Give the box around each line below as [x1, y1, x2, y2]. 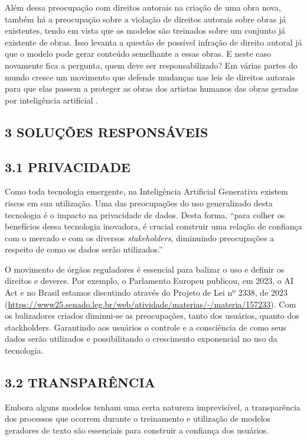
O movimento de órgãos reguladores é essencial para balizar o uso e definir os [5, 263, 285, 275]
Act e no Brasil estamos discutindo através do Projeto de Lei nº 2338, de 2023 [5, 286, 288, 299]
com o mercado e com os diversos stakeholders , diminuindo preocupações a [5, 231, 275, 244]
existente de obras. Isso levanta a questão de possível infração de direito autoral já [5, 35, 302, 48]
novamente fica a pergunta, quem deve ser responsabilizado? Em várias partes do [5, 59, 298, 71]
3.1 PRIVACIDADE [5, 157, 130, 176]
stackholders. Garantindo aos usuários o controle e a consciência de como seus [5, 321, 286, 333]
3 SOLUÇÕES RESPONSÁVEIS [5, 122, 208, 141]
